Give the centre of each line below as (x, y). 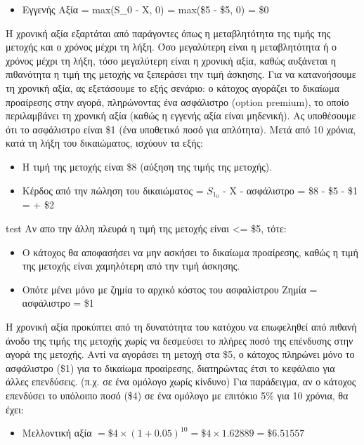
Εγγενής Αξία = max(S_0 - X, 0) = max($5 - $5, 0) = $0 (145, 9)
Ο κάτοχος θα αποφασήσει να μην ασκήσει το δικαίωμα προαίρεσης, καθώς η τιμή (190, 252)
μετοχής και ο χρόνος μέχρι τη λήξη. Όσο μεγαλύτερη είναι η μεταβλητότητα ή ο (171, 47)
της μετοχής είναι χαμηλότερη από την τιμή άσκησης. (131, 266)
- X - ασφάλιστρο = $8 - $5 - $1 (291, 190)
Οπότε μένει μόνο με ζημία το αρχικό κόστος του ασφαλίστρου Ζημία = (170, 289)
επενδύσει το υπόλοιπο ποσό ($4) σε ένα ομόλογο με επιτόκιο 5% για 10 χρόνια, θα (177, 395)
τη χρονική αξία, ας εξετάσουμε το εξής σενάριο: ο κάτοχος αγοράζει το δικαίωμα (173, 87)
